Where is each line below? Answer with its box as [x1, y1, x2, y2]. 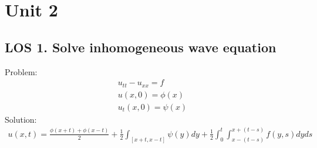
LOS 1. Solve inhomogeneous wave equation [5, 38, 276, 56]
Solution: [5, 113, 37, 125]
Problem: [5, 65, 38, 78]
